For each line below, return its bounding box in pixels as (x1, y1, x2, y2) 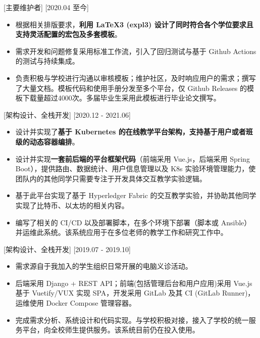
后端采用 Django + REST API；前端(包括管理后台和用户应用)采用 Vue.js (15, 277, 252, 288)
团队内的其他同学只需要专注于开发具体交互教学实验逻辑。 (15, 173, 206, 183)
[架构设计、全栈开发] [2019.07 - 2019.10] (4, 244, 131, 254)
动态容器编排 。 (29, 136, 79, 147)
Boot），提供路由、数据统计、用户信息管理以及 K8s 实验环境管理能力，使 (15, 163, 256, 174)
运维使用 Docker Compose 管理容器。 (15, 298, 136, 308)
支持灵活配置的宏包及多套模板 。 (15, 29, 122, 39)
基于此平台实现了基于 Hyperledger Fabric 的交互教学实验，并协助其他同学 (15, 190, 256, 201)
